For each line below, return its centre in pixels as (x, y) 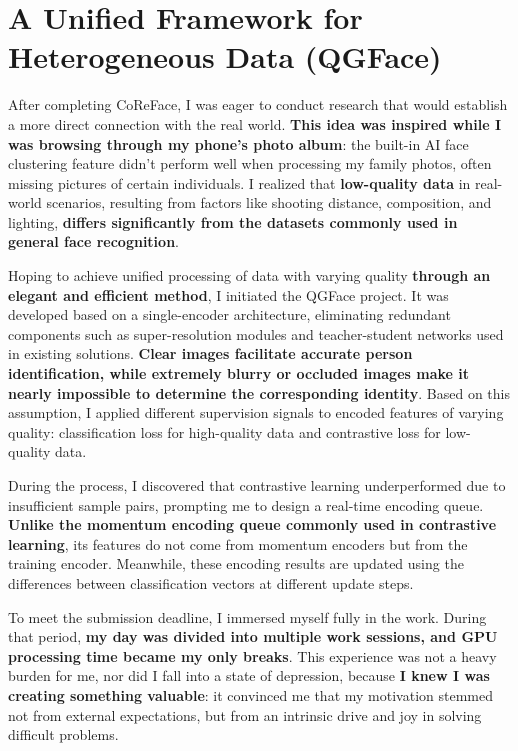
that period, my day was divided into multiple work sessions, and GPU (253, 636)
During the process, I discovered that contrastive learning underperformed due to (257, 485)
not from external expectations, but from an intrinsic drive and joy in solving (245, 714)
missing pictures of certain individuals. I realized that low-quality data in (239, 182)
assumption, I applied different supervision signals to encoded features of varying (256, 412)
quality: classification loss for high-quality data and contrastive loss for (224, 431)
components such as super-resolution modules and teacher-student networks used (256, 333)
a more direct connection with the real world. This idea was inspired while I (254, 123)
